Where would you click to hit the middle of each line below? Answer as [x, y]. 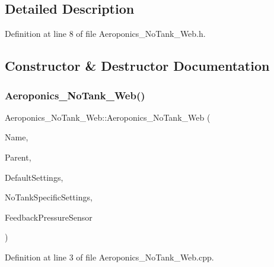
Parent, [18, 157]
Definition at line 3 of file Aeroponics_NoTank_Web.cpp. [109, 257]
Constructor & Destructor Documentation [137, 66]
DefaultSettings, [34, 177]
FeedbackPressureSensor [49, 217]
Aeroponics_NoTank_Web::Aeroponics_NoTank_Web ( [108, 117]
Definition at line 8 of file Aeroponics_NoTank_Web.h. [105, 34]
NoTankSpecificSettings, [49, 197]
